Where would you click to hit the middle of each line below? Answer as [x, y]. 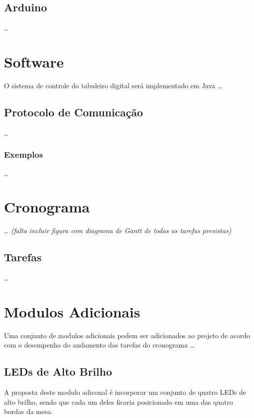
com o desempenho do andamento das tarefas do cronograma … [99, 345]
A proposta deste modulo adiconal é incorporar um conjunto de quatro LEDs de [125, 392]
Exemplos [24, 155]
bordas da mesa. [29, 411]
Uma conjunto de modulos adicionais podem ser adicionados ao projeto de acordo [127, 335]
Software [34, 61]
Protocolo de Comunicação [74, 112]
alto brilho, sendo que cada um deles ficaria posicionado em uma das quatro [119, 401]
